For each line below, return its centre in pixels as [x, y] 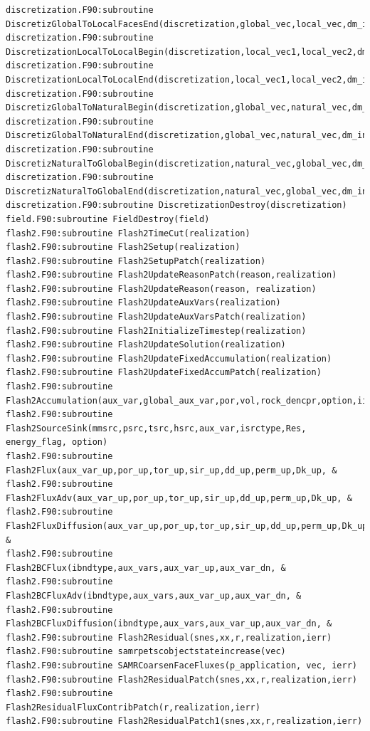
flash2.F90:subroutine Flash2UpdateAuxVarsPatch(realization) [156, 317]
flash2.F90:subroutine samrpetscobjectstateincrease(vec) [146, 652]
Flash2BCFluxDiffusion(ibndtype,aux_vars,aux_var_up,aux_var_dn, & [169, 624]
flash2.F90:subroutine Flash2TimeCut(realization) [128, 233]
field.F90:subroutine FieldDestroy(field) [108, 219]
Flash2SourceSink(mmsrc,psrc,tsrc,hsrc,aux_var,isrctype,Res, [156, 428]
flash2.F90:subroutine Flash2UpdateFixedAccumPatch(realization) [164, 373]
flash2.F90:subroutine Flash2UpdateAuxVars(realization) [143, 303]
